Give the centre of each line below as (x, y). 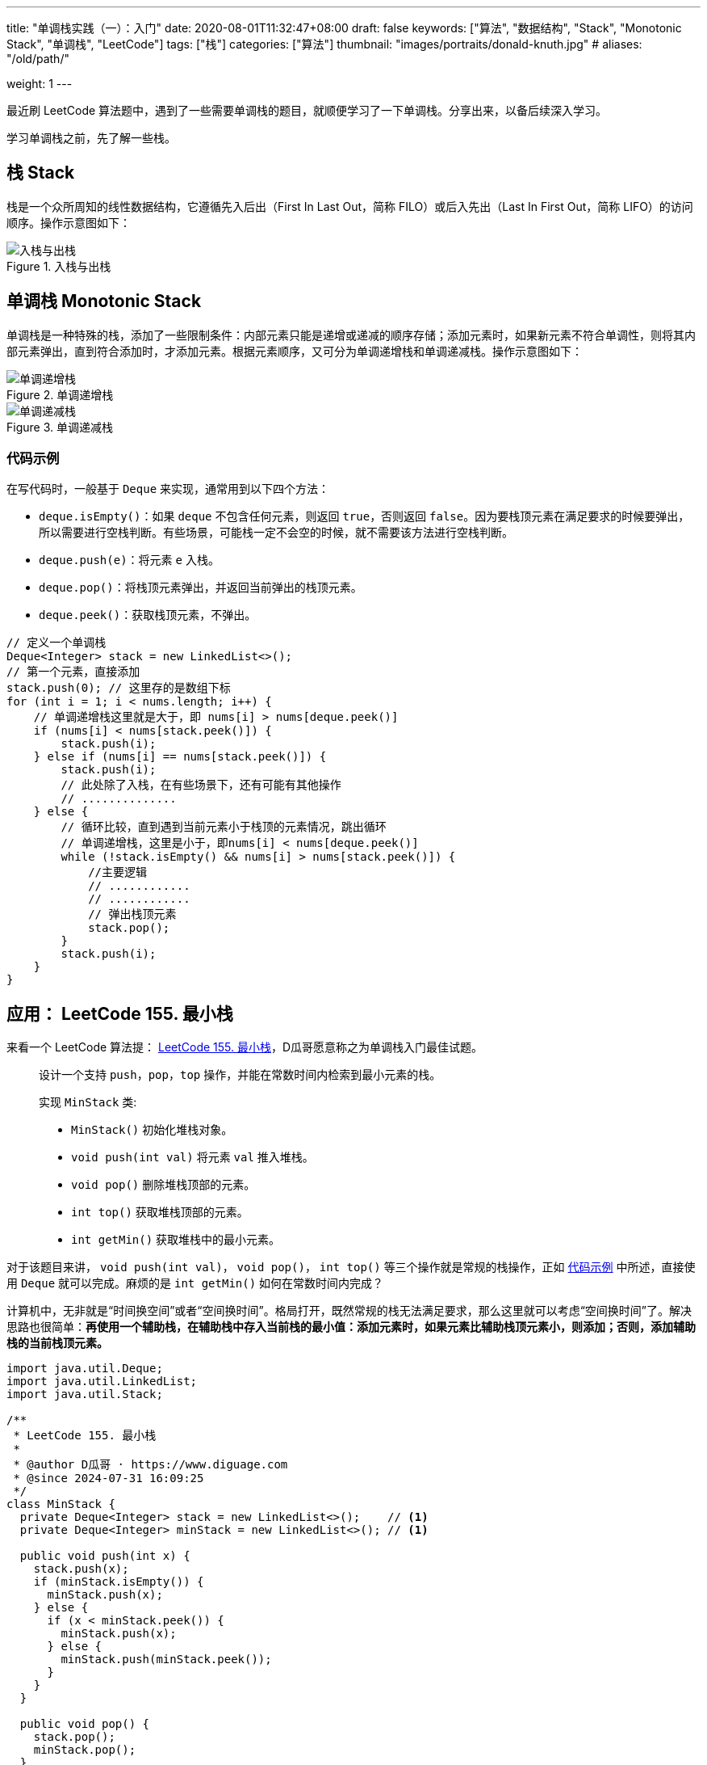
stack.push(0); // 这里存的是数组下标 (119, 688)
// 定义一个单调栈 (56, 643)
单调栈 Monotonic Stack (104, 301)
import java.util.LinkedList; (102, 1382)
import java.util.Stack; (85, 1394)
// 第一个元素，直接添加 (73, 672)
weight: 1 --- (40, 84)
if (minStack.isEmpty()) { (119, 1582)
